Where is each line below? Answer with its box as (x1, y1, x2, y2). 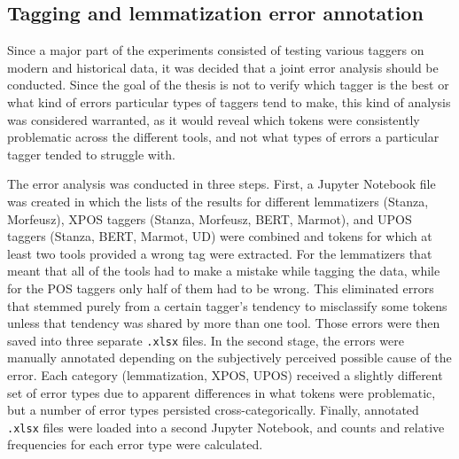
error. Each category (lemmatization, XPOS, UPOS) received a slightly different (7, 365, 443, 384)
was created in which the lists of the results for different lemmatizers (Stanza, (7, 191, 429, 210)
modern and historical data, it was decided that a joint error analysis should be (7, 58, 439, 76)
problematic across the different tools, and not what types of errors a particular (7, 128, 440, 146)
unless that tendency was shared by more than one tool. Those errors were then (7, 314, 440, 332)
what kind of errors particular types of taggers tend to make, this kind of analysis (7, 92, 451, 111)
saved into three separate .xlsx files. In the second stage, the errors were (7, 331, 404, 349)
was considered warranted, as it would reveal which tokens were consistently (7, 110, 420, 128)
